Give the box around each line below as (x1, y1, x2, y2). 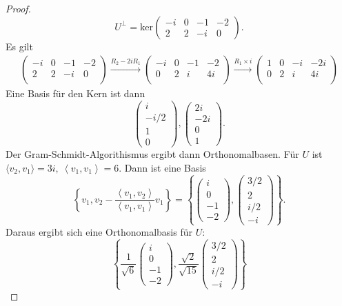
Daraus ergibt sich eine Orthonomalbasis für (6, 224, 192, 238)
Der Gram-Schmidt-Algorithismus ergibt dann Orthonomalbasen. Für (6, 147, 299, 161)
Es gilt (6, 39, 33, 53)
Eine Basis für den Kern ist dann (6, 86, 145, 101)
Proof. (6, 1, 31, 15)
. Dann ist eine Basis (119, 160, 206, 174)
